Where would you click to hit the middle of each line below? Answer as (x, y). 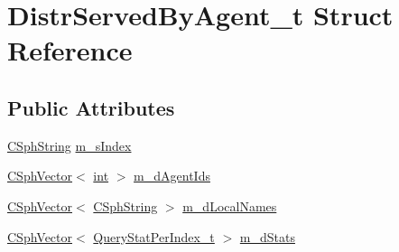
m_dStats (267, 236)
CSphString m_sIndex (70, 145)
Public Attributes (91, 107)
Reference (70, 50)
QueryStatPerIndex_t (154, 236)
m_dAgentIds (172, 176)
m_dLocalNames (230, 205)
